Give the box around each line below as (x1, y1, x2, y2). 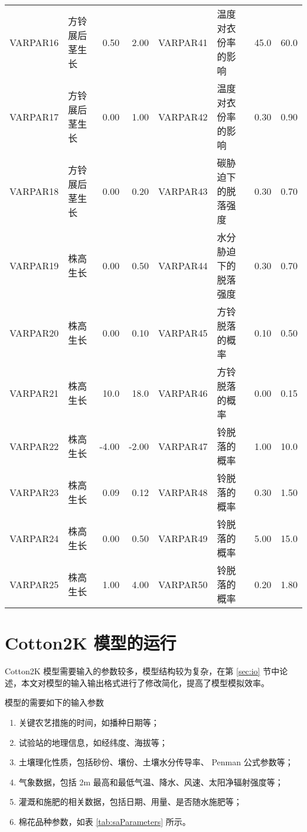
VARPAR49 (158, 531, 208, 545)
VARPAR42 (158, 109, 208, 123)
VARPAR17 (9, 109, 59, 123)
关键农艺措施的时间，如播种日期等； (18, 716, 159, 728)
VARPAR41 (158, 35, 208, 49)
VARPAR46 (158, 386, 208, 400)
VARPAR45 (158, 325, 208, 340)
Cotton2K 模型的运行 (5, 631, 177, 655)
